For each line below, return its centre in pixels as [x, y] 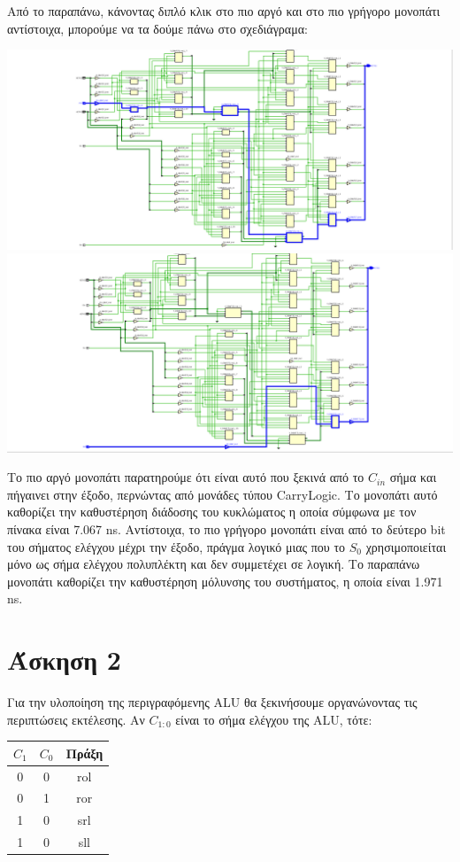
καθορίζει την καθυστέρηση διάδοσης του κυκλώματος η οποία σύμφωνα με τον [212, 512]
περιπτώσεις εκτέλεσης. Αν [76, 719]
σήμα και [413, 477]
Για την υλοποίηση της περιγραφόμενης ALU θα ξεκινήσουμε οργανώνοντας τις [212, 702]
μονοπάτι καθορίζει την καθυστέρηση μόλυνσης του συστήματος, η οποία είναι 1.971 [225, 581]
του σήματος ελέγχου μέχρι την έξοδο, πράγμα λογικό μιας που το [176, 546]
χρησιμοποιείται [406, 546]
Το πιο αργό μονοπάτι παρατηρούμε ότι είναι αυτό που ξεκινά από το [186, 477]
